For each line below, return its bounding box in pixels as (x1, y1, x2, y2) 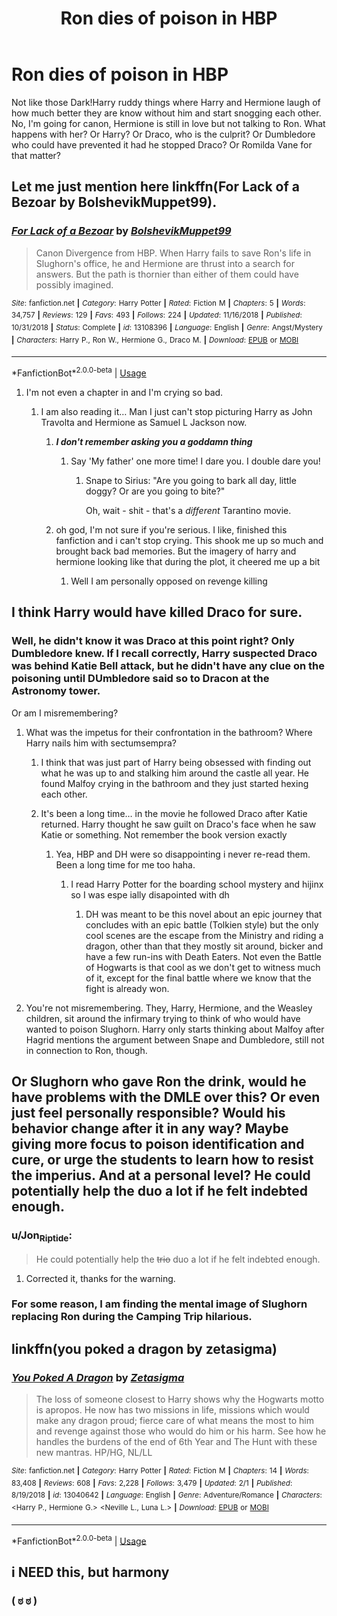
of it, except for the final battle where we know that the (85, 972, 312, 984)
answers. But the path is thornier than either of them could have (35, 268, 299, 280)
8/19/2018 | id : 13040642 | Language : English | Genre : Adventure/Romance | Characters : (11, 1490, 323, 1501)
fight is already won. (85, 982, 170, 994)
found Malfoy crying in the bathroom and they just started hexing (40, 777, 309, 789)
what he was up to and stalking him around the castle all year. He (40, 767, 310, 779)
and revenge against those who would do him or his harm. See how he (35, 1425, 327, 1437)
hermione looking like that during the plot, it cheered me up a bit (55, 555, 321, 567)
